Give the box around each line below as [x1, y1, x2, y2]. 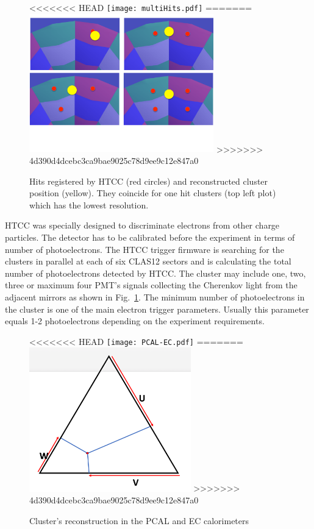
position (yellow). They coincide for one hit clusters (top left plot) [29, 186, 276, 199]
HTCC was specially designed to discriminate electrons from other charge [5, 219, 280, 232]
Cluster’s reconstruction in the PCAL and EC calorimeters [29, 514, 249, 527]
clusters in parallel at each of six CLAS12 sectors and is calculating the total [5, 255, 291, 268]
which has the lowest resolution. [29, 198, 149, 211]
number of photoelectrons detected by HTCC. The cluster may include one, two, [5, 266, 306, 279]
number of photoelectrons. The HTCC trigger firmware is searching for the [5, 243, 284, 255]
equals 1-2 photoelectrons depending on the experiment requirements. [5, 314, 265, 327]
